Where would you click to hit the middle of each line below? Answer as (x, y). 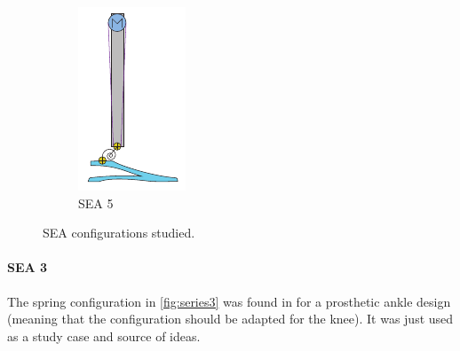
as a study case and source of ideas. (104, 335)
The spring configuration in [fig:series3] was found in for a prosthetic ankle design (229, 301)
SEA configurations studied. (119, 233)
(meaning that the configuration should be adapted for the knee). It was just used (230, 319)
